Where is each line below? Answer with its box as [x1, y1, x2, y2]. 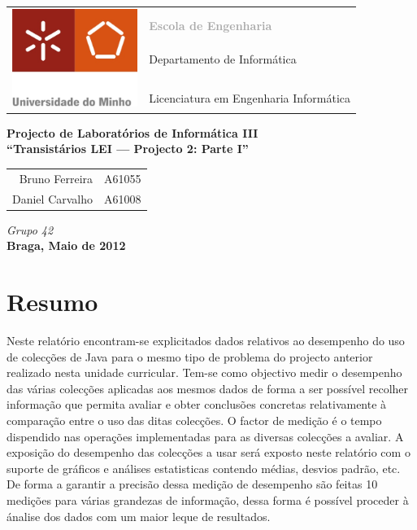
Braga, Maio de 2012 [7, 237, 126, 254]
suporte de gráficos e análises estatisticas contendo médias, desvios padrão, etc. [7, 459, 401, 476]
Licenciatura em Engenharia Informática [149, 90, 351, 107]
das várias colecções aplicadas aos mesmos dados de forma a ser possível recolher [7, 379, 409, 396]
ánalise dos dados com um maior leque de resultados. [7, 507, 271, 524]
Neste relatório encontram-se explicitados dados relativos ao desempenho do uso [7, 332, 405, 349]
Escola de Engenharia [149, 17, 272, 34]
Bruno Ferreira [19, 169, 93, 186]
